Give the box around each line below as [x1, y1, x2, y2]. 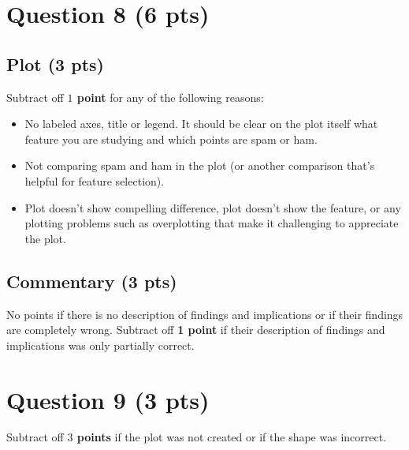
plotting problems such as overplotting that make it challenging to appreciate [24, 215, 399, 231]
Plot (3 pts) [6, 51, 104, 76]
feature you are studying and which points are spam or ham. [24, 130, 318, 147]
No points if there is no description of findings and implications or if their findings [6, 306, 403, 322]
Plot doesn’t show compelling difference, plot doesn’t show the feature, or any [24, 199, 401, 216]
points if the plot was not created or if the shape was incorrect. [76, 429, 387, 445]
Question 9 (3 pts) [6, 383, 210, 415]
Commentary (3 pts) [6, 268, 177, 293]
